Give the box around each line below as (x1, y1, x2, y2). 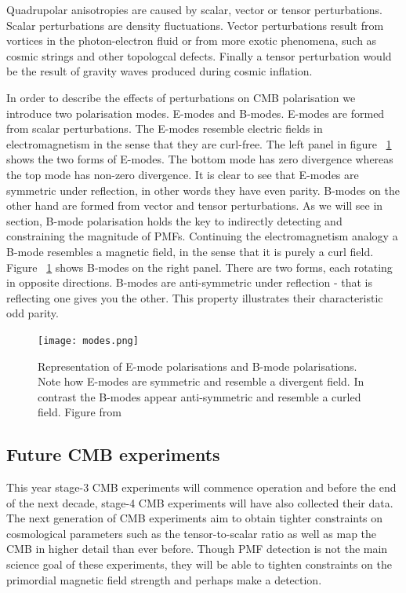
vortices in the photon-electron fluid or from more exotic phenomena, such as (6, 32, 377, 49)
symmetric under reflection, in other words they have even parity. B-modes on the (6, 181, 400, 198)
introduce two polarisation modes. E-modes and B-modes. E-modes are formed (6, 104, 385, 121)
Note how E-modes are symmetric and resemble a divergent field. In (38, 373, 364, 390)
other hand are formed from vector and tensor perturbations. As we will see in (6, 197, 383, 214)
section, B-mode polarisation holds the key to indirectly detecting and (6, 212, 343, 229)
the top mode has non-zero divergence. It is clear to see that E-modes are (6, 166, 359, 182)
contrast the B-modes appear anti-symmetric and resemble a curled (38, 388, 361, 404)
